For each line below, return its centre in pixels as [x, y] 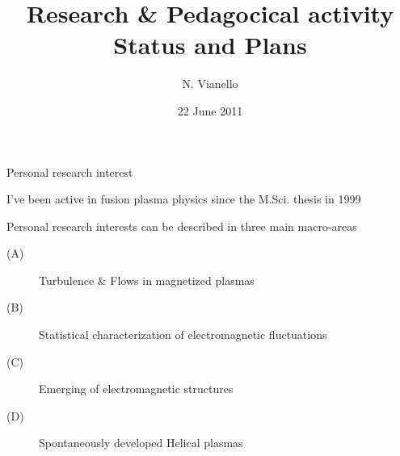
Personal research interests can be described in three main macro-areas [182, 226]
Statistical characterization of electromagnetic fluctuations [183, 335]
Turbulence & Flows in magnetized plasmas [147, 280]
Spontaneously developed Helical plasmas [141, 443]
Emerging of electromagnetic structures [136, 389]
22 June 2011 [210, 110]
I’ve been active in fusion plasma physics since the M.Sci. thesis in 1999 [184, 199]
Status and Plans [210, 45]
